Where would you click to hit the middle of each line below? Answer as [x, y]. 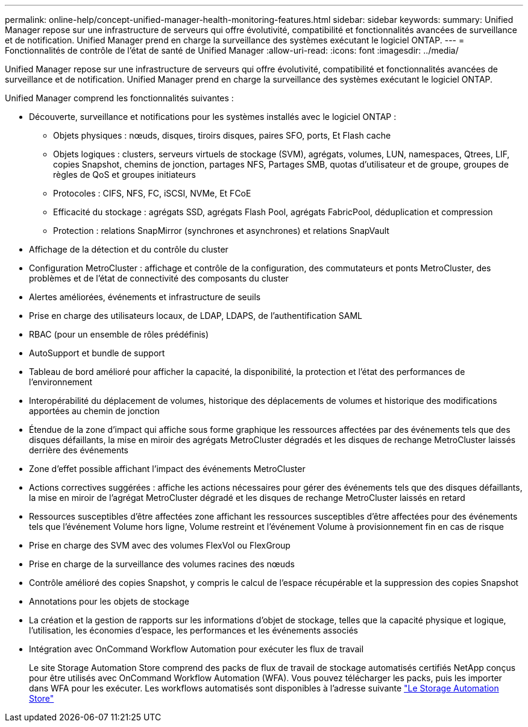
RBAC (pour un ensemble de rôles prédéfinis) [119, 334]
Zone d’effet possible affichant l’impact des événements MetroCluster [167, 469]
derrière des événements [79, 450]
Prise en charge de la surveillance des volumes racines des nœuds [162, 564]
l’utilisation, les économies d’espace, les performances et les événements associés [193, 630]
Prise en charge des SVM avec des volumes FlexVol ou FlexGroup [160, 545]
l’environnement [61, 382]
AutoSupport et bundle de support [97, 353]
